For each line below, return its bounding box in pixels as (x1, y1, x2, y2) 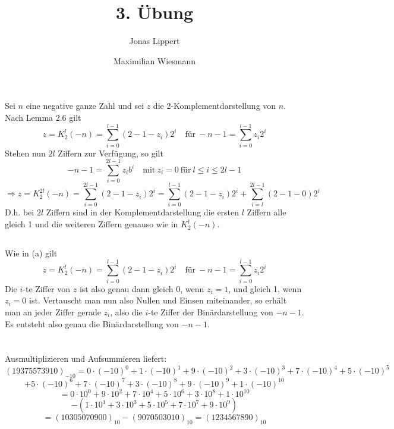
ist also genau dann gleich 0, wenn (79, 282, 204, 295)
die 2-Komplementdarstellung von (153, 99, 276, 112)
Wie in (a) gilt (5, 247, 58, 259)
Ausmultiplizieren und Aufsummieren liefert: (5, 352, 167, 365)
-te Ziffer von (23, 282, 71, 295)
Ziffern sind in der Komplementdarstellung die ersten (46, 206, 239, 218)
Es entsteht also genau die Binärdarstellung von (5, 317, 179, 330)
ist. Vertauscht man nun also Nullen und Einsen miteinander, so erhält (29, 294, 287, 306)
